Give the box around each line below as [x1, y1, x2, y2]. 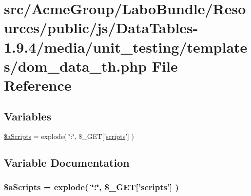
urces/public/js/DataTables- [4, 18, 198, 38]
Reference [4, 75, 72, 95]
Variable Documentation [4, 155, 130, 170]
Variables [4, 108, 52, 123]
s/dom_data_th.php [4, 56, 147, 76]
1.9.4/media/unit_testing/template [4, 37, 248, 57]
